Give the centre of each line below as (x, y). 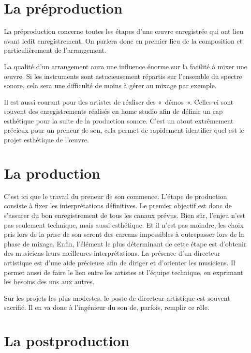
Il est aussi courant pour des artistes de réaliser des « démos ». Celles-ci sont (119, 101)
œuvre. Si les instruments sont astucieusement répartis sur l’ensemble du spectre (123, 76)
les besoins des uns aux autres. (49, 282)
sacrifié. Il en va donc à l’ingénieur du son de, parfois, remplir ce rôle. (107, 307)
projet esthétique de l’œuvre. (46, 140)
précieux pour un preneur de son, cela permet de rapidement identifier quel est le (124, 130)
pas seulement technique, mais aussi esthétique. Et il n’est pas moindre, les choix (124, 224)
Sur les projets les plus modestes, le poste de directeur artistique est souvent (117, 298)
